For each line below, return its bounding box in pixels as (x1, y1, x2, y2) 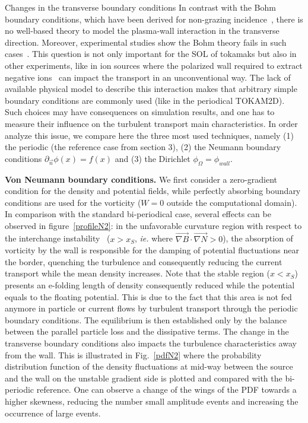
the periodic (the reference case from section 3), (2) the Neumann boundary (5, 141, 281, 153)
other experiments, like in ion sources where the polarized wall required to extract (5, 59, 303, 71)
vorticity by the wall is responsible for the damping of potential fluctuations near (5, 244, 299, 256)
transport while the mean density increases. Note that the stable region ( (5, 267, 270, 279)
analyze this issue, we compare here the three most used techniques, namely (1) (5, 129, 294, 141)
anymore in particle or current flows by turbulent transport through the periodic (5, 302, 298, 314)
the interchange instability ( (5, 232, 110, 244)
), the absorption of (223, 232, 293, 244)
